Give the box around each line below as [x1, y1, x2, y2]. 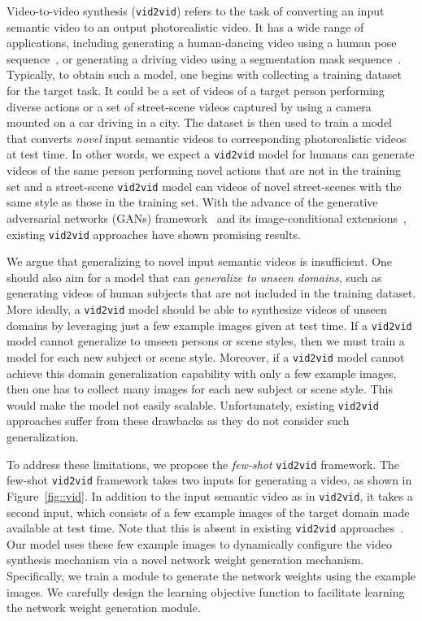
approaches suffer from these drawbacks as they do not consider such [7, 412, 350, 429]
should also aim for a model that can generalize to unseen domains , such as [7, 268, 382, 285]
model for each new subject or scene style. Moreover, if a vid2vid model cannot [7, 348, 405, 365]
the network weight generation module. [7, 599, 201, 616]
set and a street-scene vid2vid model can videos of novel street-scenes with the [7, 177, 402, 194]
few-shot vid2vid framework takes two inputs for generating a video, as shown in [7, 471, 412, 489]
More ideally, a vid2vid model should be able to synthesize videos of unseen [7, 300, 387, 317]
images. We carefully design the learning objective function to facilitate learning [7, 583, 405, 600]
